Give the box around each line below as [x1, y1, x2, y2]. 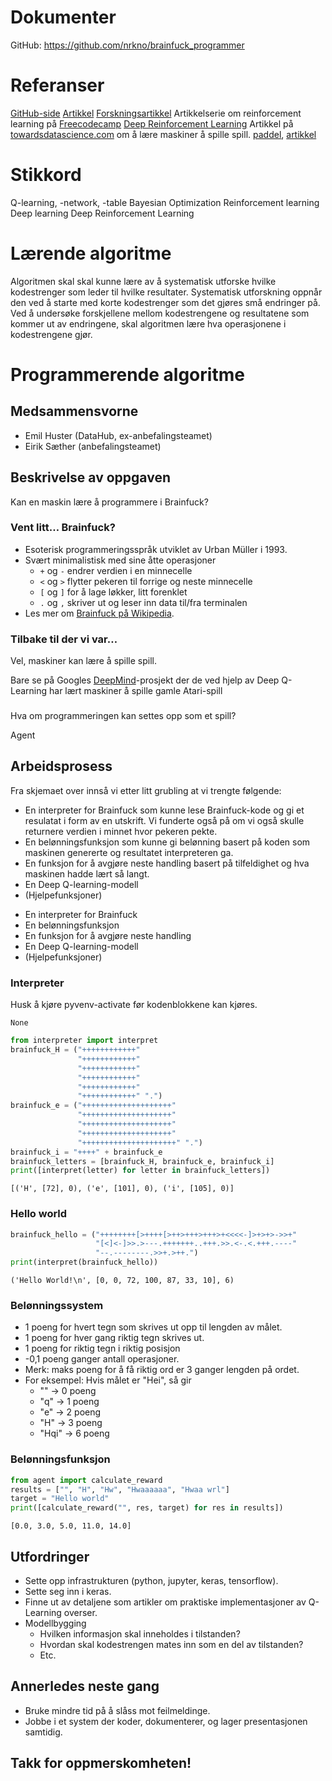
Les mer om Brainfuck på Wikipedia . [24, 607, 175, 619]
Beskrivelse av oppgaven [10, 469, 171, 486]
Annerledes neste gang [10, 1678, 160, 1695]
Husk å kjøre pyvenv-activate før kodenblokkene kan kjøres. [10, 999, 258, 1011]
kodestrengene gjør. [10, 328, 93, 340]
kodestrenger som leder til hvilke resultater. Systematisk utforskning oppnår [10, 286, 323, 298]
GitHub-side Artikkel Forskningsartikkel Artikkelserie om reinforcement [10, 107, 302, 119]
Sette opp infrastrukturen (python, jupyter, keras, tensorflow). [24, 1575, 279, 1587]
